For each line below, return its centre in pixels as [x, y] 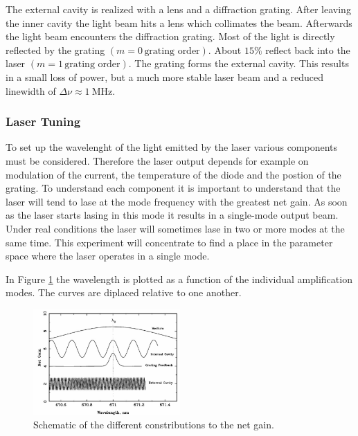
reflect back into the [308, 49]
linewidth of [31, 90]
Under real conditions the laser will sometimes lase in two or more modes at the [175, 228]
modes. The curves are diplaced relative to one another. [124, 292]
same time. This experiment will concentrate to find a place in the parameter [169, 242]
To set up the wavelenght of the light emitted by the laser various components [172, 147]
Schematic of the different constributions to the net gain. [154, 425]
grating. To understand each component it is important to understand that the [173, 188]
